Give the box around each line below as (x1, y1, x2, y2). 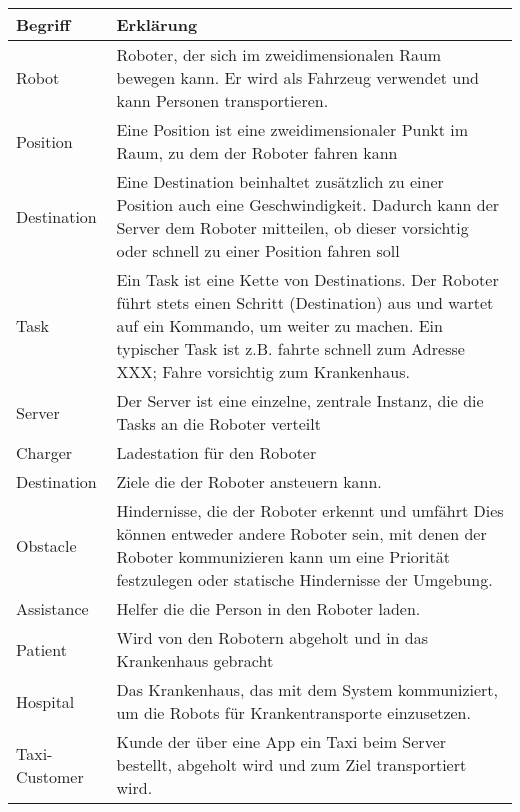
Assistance (16, 597, 89, 620)
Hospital (16, 689, 75, 713)
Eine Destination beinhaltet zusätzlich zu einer (116, 170, 444, 193)
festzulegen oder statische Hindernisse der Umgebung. (116, 568, 493, 591)
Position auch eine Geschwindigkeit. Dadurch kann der (116, 193, 500, 216)
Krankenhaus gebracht (116, 649, 274, 672)
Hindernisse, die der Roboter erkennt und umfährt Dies (116, 499, 504, 522)
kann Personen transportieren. (116, 89, 329, 112)
